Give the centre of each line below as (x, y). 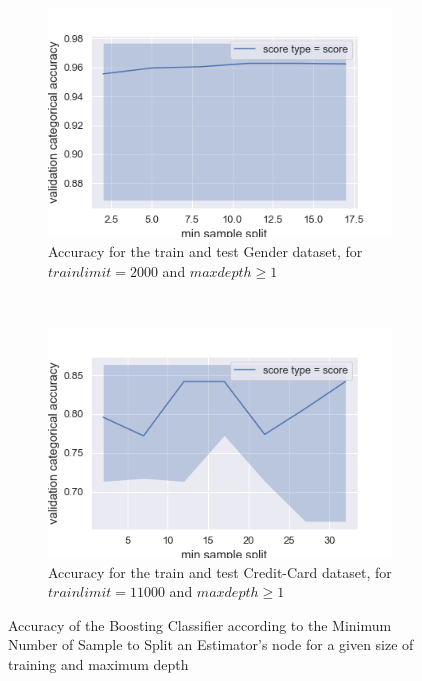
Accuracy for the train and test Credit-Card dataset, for (220, 571)
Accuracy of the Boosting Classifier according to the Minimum (200, 624)
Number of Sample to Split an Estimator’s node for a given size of (211, 644)
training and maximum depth (98, 664)
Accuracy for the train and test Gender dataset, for (205, 250)
